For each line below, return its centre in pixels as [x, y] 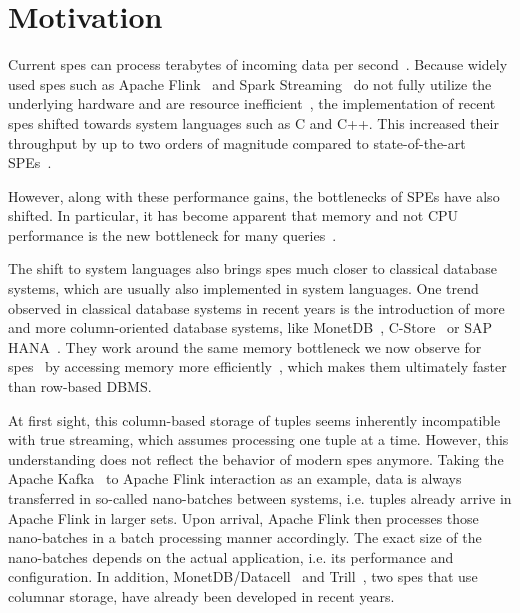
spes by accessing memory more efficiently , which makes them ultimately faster [257, 366]
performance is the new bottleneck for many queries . [172, 234]
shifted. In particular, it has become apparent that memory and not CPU [233, 215]
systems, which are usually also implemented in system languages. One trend [243, 288]
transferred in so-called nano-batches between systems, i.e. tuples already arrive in [260, 498]
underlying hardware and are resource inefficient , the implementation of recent [252, 103]
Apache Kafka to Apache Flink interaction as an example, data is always [235, 478]
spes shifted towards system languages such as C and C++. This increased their [253, 122]
